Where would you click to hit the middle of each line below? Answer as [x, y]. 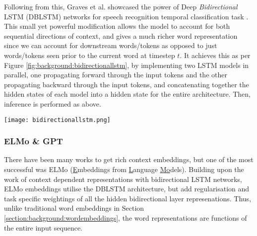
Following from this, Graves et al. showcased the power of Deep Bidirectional [121, 6]
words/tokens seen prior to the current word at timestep [90, 55]
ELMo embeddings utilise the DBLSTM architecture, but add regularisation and [127, 189]
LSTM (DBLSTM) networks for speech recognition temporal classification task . [126, 16]
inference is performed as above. [53, 103]
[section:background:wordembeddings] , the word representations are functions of [126, 217]
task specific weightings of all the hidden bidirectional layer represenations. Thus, [128, 198]
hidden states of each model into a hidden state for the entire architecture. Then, [127, 94]
